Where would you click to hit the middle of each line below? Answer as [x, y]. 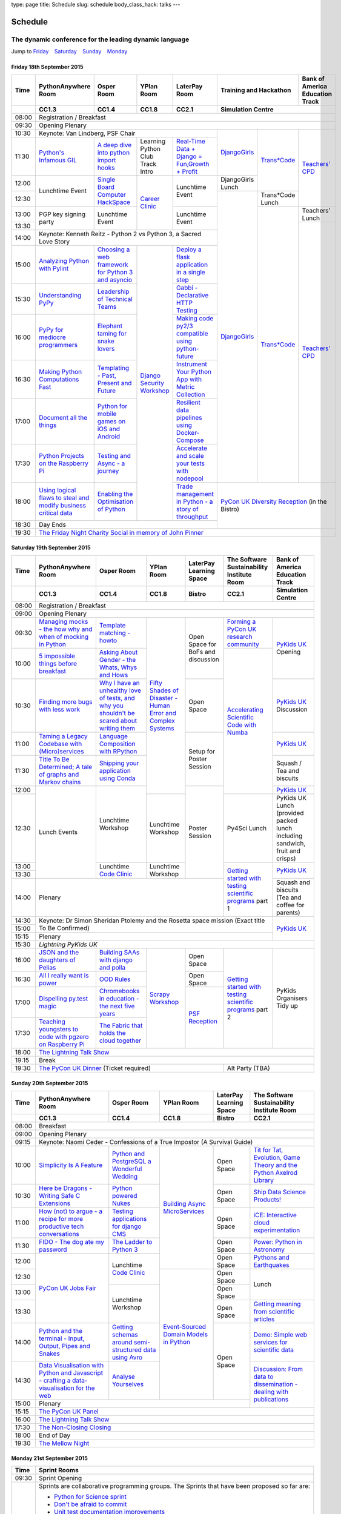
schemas [125, 1334]
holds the [113, 1033]
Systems [162, 729]
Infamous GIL [58, 160]
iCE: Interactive [275, 1215]
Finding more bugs [66, 701]
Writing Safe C [60, 1195]
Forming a [242, 621]
